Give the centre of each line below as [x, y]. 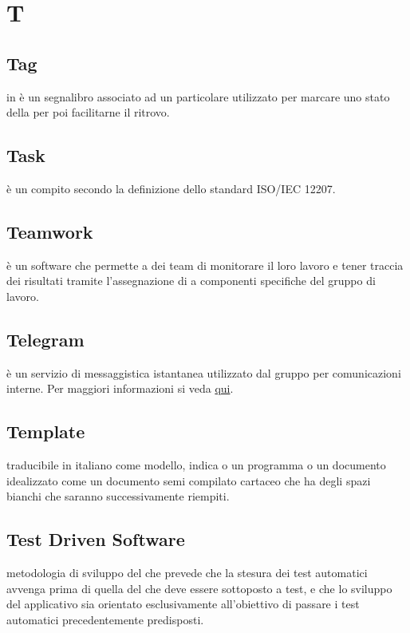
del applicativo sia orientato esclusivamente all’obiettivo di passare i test [183, 604]
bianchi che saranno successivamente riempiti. [118, 496]
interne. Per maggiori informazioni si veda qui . [120, 388]
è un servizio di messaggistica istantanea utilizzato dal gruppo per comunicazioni [204, 372]
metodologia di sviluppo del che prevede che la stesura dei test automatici [187, 573]
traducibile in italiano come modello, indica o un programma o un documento [196, 465]
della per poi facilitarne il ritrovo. [88, 112]
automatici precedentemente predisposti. [105, 619]
